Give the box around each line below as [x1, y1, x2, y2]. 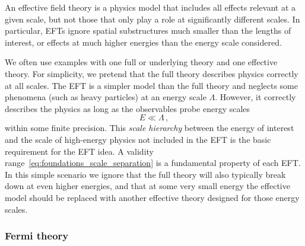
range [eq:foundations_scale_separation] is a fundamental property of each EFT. [5, 156, 301, 169]
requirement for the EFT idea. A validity [5, 145, 154, 157]
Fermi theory [5, 228, 69, 243]
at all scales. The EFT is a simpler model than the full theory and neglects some [5, 79, 298, 91]
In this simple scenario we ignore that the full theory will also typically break [5, 168, 286, 180]
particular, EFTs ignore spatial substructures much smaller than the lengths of [5, 24, 291, 37]
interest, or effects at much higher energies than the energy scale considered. [5, 36, 282, 48]
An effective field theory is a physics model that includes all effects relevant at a [5, 1, 296, 13]
